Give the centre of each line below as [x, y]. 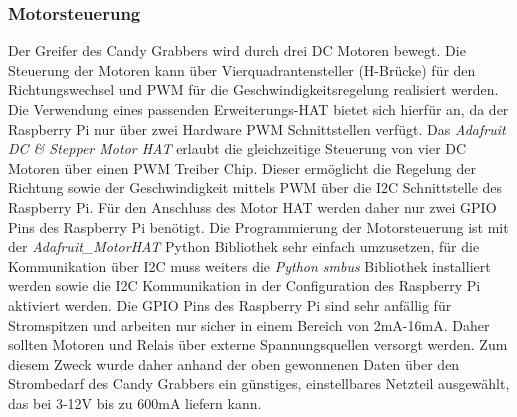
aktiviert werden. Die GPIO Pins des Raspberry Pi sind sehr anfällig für [230, 304]
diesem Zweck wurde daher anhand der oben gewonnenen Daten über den [234, 363]
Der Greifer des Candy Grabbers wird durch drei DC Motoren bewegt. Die [237, 50]
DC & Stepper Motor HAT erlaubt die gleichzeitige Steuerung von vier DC [237, 148]
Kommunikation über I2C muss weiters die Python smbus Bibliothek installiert [249, 265]
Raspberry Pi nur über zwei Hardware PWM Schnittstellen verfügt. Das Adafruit [257, 128]
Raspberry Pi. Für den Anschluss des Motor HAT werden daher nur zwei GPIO [252, 206]
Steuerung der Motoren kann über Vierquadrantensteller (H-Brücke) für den [242, 69]
